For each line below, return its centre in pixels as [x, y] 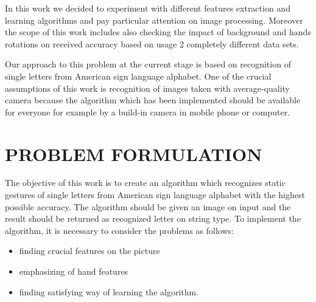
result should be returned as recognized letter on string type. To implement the [153, 218]
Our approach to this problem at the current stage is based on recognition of [148, 64]
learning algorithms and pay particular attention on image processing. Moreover [154, 20]
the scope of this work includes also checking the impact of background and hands [158, 32]
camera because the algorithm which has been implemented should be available [153, 100]
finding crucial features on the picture [90, 251]
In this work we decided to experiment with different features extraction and [148, 8]
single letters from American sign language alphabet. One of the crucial [138, 76]
